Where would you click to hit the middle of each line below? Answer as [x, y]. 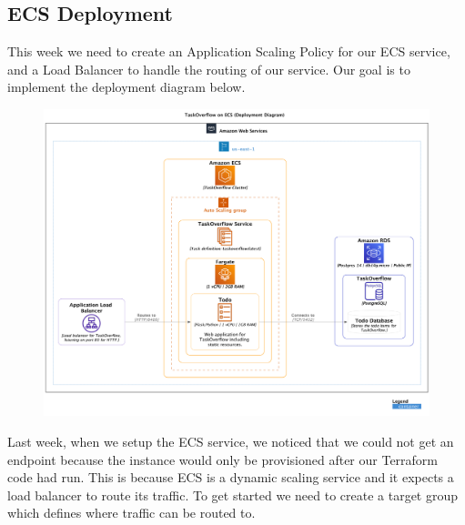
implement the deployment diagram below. [126, 87]
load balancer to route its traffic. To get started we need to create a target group [233, 495]
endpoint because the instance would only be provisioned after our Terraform [223, 459]
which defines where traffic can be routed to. [131, 513]
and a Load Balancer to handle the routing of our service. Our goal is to [209, 69]
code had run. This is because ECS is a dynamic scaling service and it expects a [231, 477]
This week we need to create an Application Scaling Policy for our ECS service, [229, 51]
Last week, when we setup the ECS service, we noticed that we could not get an [231, 442]
